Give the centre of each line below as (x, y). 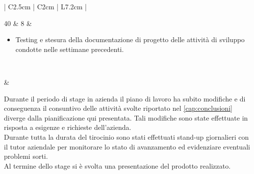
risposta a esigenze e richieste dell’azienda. (68, 127)
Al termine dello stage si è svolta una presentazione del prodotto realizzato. (117, 165)
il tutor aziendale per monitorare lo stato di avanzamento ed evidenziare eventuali (127, 146)
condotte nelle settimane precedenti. (70, 49)
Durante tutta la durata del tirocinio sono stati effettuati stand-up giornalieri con (127, 137)
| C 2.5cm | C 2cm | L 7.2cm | (45, 6)
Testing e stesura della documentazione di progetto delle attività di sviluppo (130, 39)
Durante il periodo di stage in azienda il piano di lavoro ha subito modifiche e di (125, 98)
